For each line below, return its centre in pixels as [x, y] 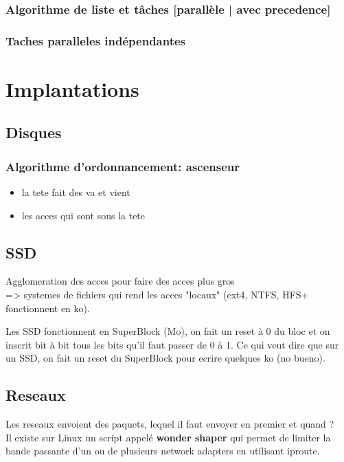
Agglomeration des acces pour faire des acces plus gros [120, 281]
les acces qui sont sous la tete [83, 215]
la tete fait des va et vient [76, 192]
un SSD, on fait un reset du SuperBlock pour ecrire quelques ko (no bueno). [165, 358]
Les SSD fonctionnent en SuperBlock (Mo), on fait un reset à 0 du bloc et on [168, 331]
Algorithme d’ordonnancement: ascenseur [123, 166]
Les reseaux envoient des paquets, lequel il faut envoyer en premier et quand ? [170, 424]
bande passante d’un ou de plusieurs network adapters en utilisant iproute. [163, 451]
